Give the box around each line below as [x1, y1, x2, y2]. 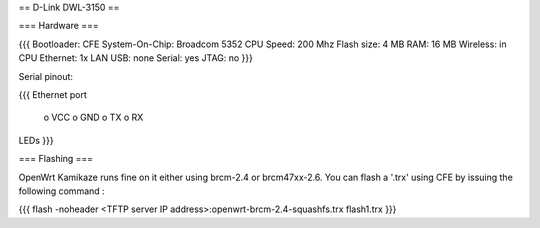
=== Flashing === [18, 153, 94, 165]
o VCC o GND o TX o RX [43, 111, 144, 124]
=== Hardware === [18, 20, 99, 32]
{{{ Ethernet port [18, 88, 87, 100]
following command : [18, 185, 105, 197]
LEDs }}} [18, 134, 54, 146]
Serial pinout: [18, 70, 74, 82]
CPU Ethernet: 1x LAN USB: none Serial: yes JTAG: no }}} [18, 52, 254, 64]
